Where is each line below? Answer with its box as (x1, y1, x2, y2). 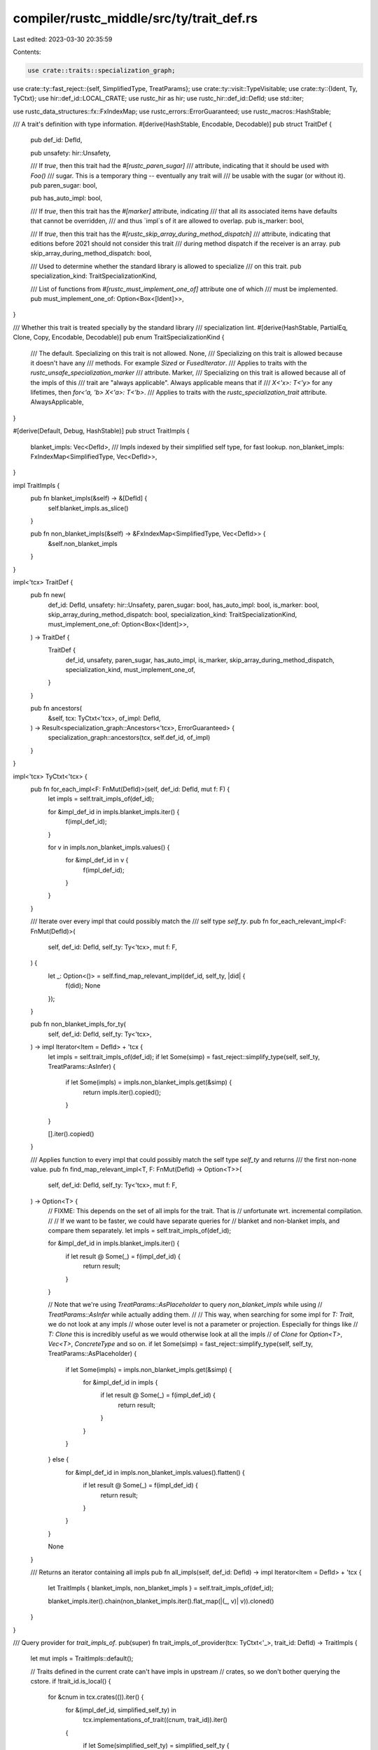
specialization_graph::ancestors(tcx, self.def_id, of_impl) (48, 734, 211, 742)
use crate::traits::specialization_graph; (27, 66, 176, 74)
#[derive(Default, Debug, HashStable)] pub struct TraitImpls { (13, 427, 190, 435)
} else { (48, 1455, 69, 1464)
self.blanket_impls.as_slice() (48, 504, 129, 512)
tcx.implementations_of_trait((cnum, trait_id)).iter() (83, 1716, 227, 1724)
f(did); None (65, 981, 101, 990)
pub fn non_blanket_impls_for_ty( (30, 1020, 126, 1028)
